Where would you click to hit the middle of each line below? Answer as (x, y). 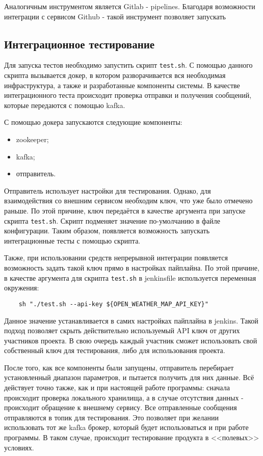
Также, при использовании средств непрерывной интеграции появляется (116, 258)
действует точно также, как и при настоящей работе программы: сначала (117, 387)
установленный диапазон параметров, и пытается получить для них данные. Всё (129, 377)
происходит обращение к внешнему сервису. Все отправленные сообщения (121, 407)
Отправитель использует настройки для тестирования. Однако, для (108, 190)
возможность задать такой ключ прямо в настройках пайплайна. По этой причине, (132, 268)
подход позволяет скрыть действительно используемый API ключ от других (122, 330)
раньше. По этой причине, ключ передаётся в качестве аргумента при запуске (125, 210)
